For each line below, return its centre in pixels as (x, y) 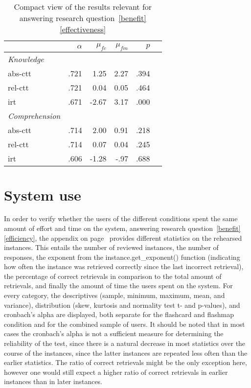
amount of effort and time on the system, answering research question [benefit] (122, 228)
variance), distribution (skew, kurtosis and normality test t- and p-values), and (122, 305)
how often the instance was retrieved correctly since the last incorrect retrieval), (124, 266)
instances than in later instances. (53, 381)
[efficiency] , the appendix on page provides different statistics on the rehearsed (123, 238)
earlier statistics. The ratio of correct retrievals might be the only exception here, (125, 362)
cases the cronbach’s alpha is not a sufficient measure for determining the (114, 333)
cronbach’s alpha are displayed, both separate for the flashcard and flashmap (119, 314)
